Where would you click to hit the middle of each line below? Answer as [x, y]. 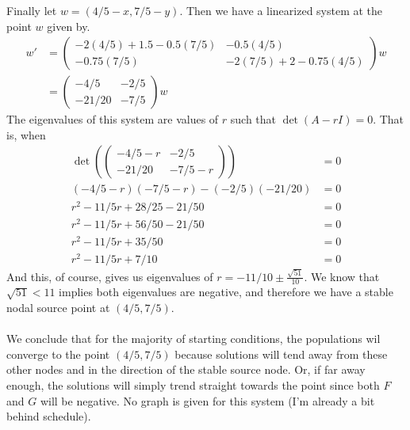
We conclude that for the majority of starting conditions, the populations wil [194, 339]
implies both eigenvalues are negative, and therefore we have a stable [226, 292]
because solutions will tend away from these [281, 354]
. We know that [342, 276]
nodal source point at [58, 308]
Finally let [32, 10]
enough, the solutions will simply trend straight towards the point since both [193, 385]
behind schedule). [49, 416]
